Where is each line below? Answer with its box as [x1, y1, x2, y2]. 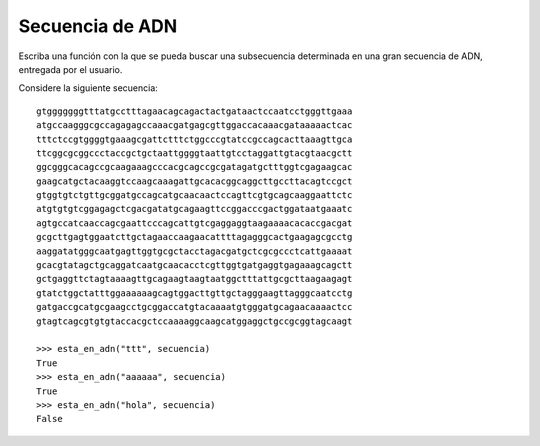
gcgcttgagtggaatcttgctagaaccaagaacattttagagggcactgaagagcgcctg [36, 231, 353, 243]
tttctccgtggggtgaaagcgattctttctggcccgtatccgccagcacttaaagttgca [36, 133, 353, 145]
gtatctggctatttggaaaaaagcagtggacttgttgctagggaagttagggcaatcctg [36, 287, 353, 299]
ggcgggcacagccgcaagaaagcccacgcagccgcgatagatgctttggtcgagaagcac [36, 161, 353, 173]
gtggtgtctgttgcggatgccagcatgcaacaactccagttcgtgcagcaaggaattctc [36, 190, 353, 201]
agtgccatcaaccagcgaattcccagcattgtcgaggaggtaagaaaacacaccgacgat [36, 217, 353, 229]
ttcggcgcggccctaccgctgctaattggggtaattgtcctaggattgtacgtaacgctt [36, 147, 353, 159]
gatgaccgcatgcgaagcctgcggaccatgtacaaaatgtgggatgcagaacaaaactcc [36, 301, 353, 313]
